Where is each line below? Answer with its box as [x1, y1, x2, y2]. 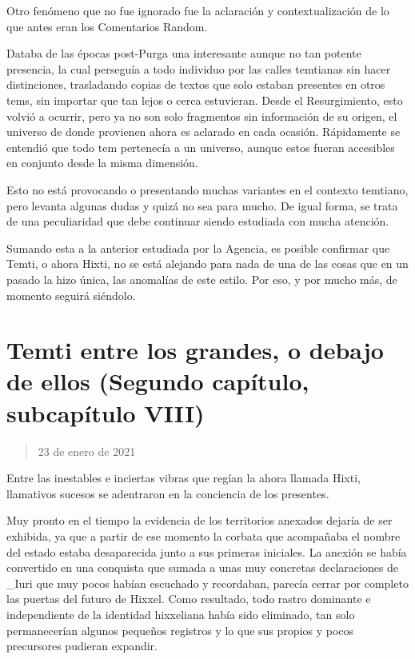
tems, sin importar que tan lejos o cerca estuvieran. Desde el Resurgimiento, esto [6, 91, 403, 108]
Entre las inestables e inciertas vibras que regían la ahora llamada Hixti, [6, 469, 361, 486]
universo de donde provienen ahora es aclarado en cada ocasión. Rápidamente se [6, 123, 401, 140]
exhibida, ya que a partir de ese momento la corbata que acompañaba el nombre [6, 527, 401, 544]
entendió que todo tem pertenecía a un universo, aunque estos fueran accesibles [6, 138, 395, 155]
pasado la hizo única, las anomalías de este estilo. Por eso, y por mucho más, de [6, 270, 397, 287]
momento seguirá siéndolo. [6, 286, 136, 303]
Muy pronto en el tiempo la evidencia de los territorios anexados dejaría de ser [6, 512, 393, 529]
